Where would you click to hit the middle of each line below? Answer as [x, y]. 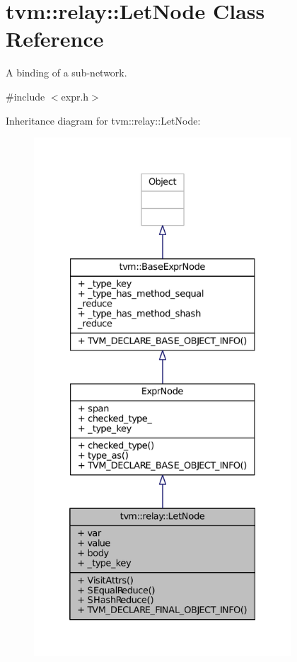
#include [25, 96]
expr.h [75, 96]
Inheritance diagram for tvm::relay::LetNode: [103, 120]
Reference [55, 39]
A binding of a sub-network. [66, 73]
